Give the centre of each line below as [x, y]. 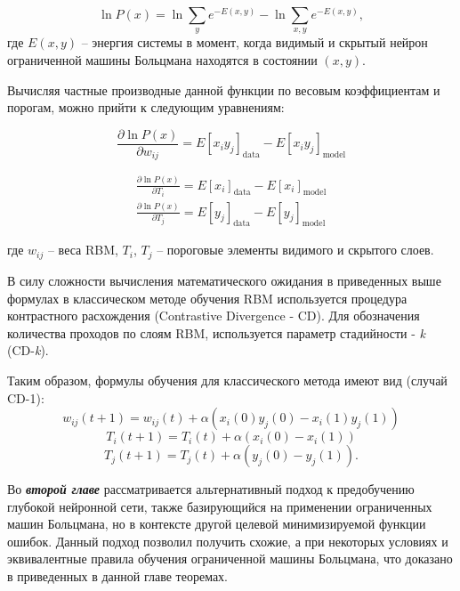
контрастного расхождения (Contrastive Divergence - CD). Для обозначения [214, 316]
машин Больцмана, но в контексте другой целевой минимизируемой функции [217, 524]
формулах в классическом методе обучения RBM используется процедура [207, 298]
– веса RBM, [83, 250]
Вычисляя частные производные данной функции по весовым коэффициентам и [224, 89]
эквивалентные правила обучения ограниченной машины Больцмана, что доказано [230, 559]
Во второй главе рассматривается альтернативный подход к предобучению [211, 489]
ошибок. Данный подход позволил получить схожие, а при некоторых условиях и [228, 541]
